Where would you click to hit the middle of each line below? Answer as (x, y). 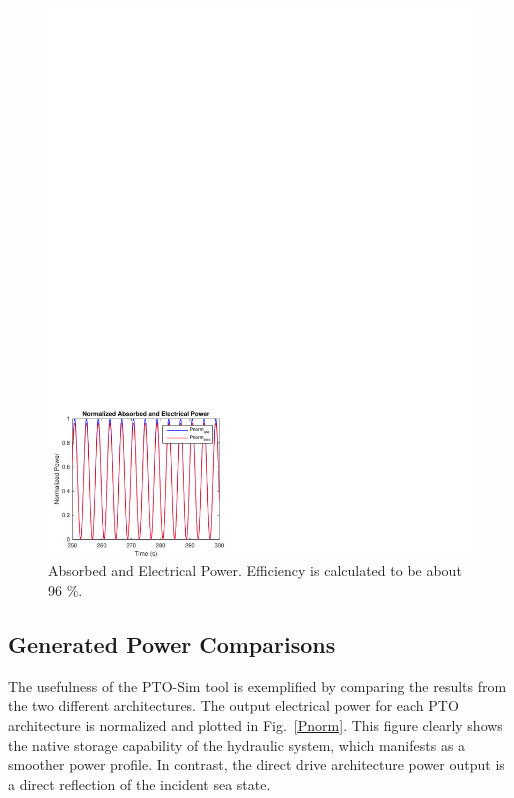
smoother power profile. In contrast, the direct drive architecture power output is (256, 764)
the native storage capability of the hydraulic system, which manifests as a (237, 744)
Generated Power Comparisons (172, 644)
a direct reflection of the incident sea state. (139, 783)
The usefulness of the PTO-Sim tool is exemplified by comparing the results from (257, 685)
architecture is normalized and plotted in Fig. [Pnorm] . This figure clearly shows (255, 725)
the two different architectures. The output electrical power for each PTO (233, 705)
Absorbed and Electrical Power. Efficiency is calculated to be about (255, 570)
